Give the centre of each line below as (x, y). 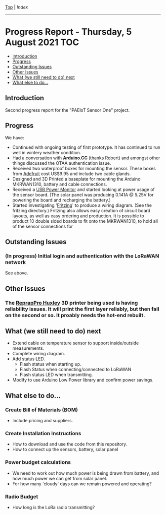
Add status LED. (29, 359)
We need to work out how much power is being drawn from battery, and (85, 473)
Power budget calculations (38, 462)
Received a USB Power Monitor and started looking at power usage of (83, 189)
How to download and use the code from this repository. (70, 444)
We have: (15, 137)
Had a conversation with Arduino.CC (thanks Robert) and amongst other (86, 158)
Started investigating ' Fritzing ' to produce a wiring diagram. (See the (82, 205)
